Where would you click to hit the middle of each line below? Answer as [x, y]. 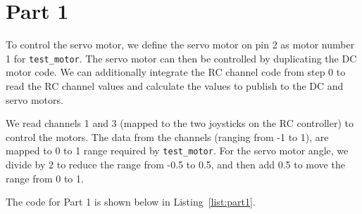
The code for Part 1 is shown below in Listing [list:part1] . [131, 202]
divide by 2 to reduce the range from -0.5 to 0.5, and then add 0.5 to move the [175, 164]
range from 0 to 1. [45, 178]
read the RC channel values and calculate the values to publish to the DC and [175, 85]
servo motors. [35, 99]
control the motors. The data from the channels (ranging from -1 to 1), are [167, 136]
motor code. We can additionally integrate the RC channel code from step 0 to [176, 72]
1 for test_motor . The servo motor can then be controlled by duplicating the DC [181, 58]
